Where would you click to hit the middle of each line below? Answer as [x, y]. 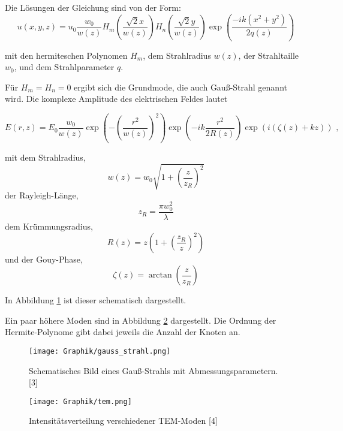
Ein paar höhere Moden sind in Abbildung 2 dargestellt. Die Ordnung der [141, 320]
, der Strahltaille [269, 55]
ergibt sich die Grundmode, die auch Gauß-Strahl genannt [180, 87]
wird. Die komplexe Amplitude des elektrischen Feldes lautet [116, 99]
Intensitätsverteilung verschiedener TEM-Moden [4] [123, 421]
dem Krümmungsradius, [49, 226]
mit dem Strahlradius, [45, 157]
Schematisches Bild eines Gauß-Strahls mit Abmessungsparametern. [154, 370]
